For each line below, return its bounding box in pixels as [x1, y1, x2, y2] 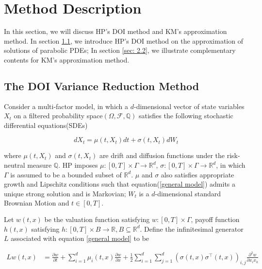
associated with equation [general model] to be [11, 233, 149, 243]
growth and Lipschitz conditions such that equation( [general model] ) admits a [4, 179, 236, 189]
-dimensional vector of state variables [134, 101, 245, 111]
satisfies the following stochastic [138, 111, 233, 121]
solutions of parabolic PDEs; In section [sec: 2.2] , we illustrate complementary [4, 45, 236, 55]
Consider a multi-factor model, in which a [4, 101, 129, 111]
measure [27, 160, 52, 170]
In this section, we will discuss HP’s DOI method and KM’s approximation [4, 26, 227, 36]
